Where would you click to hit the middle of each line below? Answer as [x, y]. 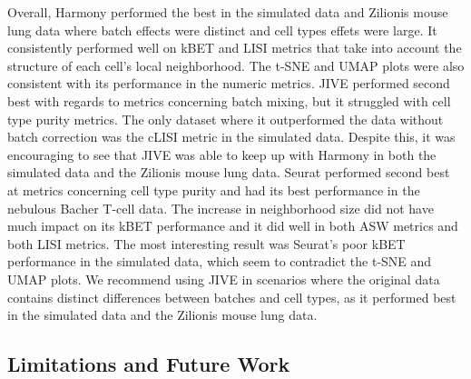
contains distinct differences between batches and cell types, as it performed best [232, 297]
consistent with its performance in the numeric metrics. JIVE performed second [229, 83]
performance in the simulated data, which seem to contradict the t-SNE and [220, 261]
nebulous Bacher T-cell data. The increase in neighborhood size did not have [221, 208]
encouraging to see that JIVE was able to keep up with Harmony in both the [222, 154]
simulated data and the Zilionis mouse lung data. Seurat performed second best [229, 172]
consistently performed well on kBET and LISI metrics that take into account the [235, 48]
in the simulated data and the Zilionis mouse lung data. [162, 315]
